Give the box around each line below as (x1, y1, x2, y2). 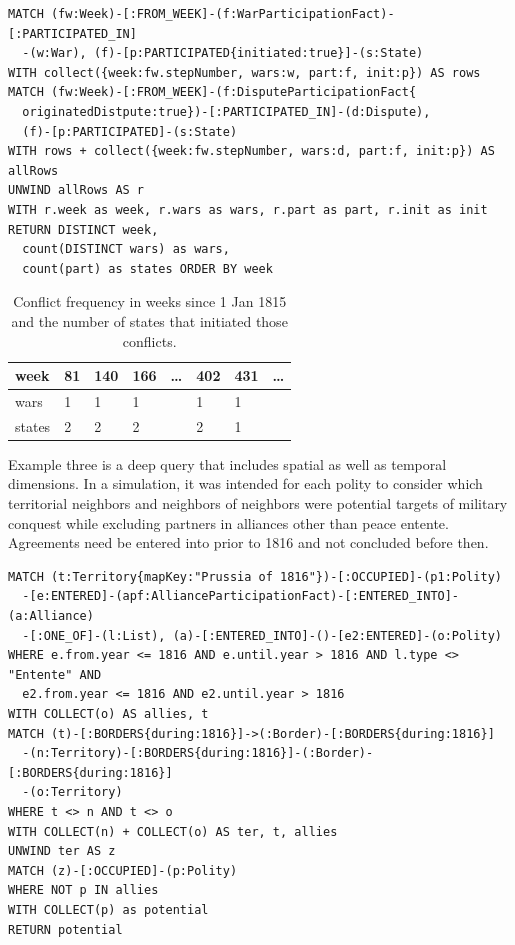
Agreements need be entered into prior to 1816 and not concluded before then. (8, 532, 489, 553)
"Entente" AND (8, 667, 102, 682)
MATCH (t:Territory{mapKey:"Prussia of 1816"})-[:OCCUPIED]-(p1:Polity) (8, 569, 502, 584)
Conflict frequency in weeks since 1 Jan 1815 (13, 291, 287, 312)
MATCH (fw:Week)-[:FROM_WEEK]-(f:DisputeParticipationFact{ (8, 85, 417, 100)
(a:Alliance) (8, 609, 94, 624)
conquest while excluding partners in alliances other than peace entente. (8, 512, 449, 533)
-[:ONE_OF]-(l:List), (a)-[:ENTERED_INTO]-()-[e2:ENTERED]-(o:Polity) (22, 628, 502, 643)
